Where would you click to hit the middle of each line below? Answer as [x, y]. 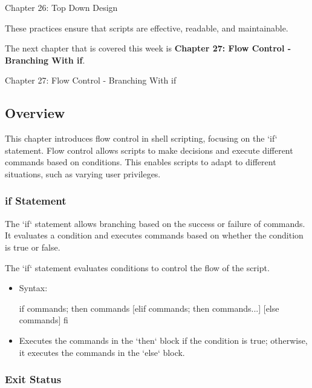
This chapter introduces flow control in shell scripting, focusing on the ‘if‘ [141, 138]
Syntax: [33, 288]
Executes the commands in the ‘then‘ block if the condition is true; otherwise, [163, 340]
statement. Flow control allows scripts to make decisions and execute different [149, 150]
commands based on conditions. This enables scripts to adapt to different [141, 162]
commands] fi [44, 320]
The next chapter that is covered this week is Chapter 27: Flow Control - [148, 48]
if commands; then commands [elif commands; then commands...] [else [149, 308]
